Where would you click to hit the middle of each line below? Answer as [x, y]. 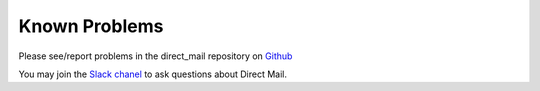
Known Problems [91, 26]
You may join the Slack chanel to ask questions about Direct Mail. [153, 74]
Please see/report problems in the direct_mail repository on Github [155, 56]
